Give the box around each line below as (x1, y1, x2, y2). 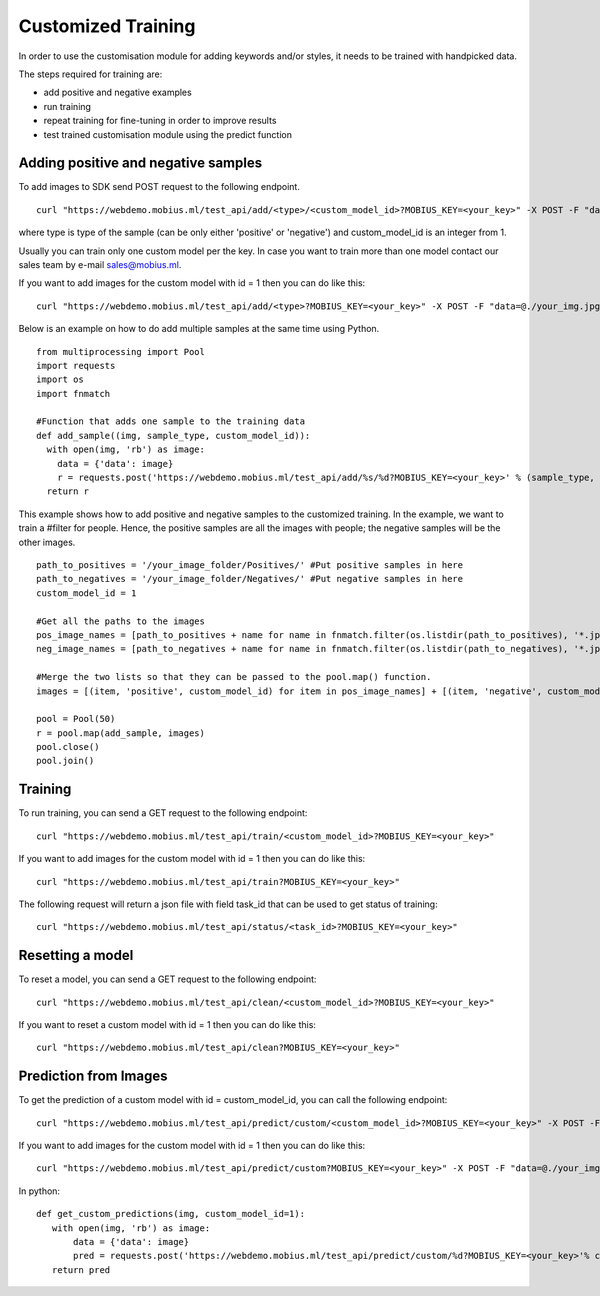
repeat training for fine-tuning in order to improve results (43, 115, 277, 127)
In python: (18, 1185, 60, 1197)
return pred (51, 1264, 111, 1275)
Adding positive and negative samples (18, 155, 263, 172)
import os (36, 374, 84, 385)
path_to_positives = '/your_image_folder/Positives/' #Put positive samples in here (36, 560, 464, 570)
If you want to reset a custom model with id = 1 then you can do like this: (18, 1019, 317, 1031)
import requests (36, 360, 116, 371)
